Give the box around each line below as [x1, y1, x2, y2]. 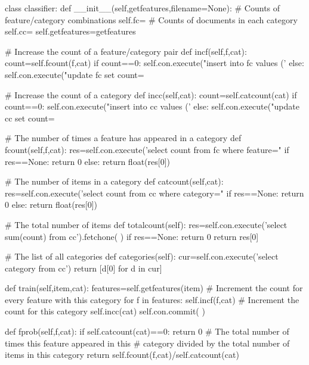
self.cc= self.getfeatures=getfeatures [5, 25, 136, 38]
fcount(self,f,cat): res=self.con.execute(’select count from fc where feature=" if [5, 143, 289, 155]
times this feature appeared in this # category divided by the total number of [5, 336, 290, 349]
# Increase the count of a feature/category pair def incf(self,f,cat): [5, 45, 247, 57]
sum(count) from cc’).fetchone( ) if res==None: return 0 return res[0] [5, 230, 259, 242]
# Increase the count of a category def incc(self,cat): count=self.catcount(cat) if [5, 88, 297, 101]
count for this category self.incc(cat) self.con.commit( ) [5, 305, 205, 317]
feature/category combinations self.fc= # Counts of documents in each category [5, 13, 298, 26]
